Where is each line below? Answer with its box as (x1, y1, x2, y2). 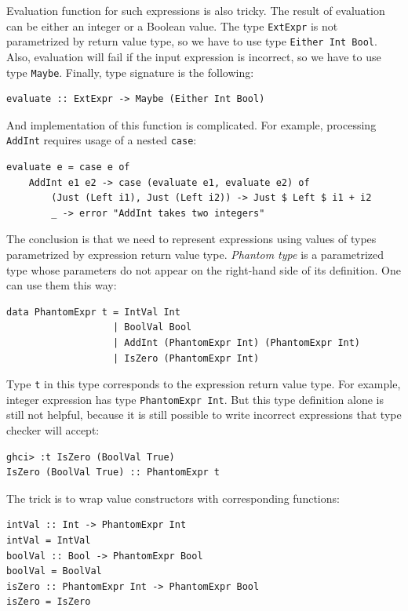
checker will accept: (6, 422, 100, 438)
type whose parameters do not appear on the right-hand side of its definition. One (6, 261, 401, 278)
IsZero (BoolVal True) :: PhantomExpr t (6, 467, 220, 478)
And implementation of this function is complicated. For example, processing (6, 116, 377, 133)
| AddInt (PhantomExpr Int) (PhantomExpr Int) (113, 336, 361, 348)
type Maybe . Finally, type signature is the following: (6, 64, 254, 80)
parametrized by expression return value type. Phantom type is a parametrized (6, 245, 384, 262)
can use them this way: (6, 277, 117, 293)
